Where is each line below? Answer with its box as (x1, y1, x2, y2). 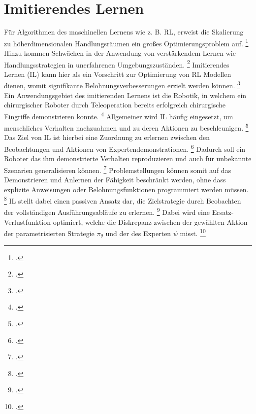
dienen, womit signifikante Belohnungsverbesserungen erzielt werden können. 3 (4, 79, 240, 91)
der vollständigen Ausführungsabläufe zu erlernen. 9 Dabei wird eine (4, 206, 210, 217)
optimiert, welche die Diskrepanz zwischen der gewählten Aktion (53, 216, 248, 227)
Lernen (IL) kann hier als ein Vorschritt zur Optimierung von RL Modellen (4, 69, 231, 79)
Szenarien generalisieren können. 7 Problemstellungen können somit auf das (4, 163, 231, 175)
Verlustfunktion (4, 216, 51, 227)
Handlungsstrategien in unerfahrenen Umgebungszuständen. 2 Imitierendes (4, 58, 229, 69)
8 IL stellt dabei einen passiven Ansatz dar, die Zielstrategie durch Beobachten (4, 194, 241, 206)
